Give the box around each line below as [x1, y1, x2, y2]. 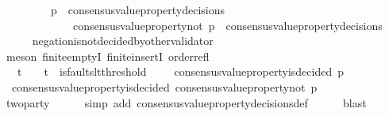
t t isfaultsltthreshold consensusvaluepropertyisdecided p [17, 63, 344, 80]
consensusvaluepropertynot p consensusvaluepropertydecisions [72, 17, 383, 33]
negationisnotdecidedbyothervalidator [32, 32, 214, 49]
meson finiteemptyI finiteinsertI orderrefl [6, 47, 210, 64]
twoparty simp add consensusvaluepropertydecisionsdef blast [6, 94, 367, 110]
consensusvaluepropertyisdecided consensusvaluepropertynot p [11, 78, 318, 95]
